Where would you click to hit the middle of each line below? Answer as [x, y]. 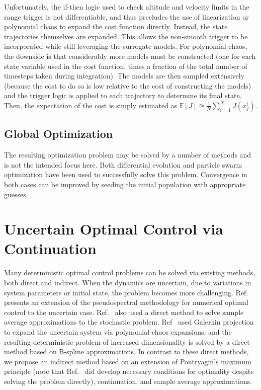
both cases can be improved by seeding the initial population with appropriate [125, 184]
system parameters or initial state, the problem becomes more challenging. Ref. [126, 292]
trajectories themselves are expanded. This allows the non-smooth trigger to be [126, 36]
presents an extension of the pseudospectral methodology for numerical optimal [126, 302]
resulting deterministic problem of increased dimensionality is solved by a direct [127, 341]
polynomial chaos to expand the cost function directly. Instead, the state [116, 26]
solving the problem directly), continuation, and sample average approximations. [128, 381]
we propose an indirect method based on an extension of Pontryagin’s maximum [128, 361]
